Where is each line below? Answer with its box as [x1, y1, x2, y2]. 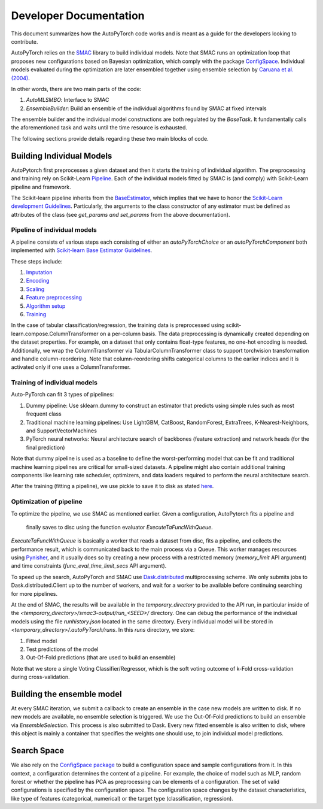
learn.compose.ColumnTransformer [11, 330, 99, 337]
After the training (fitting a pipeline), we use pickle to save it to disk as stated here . [11, 483, 214, 490]
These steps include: [11, 257, 63, 265]
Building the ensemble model [11, 689, 122, 699]
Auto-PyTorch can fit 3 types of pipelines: [11, 391, 114, 398]
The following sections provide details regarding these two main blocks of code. [11, 135, 209, 142]
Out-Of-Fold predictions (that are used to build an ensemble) [26, 654, 176, 661]
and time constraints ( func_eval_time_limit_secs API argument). [11, 562, 167, 569]
